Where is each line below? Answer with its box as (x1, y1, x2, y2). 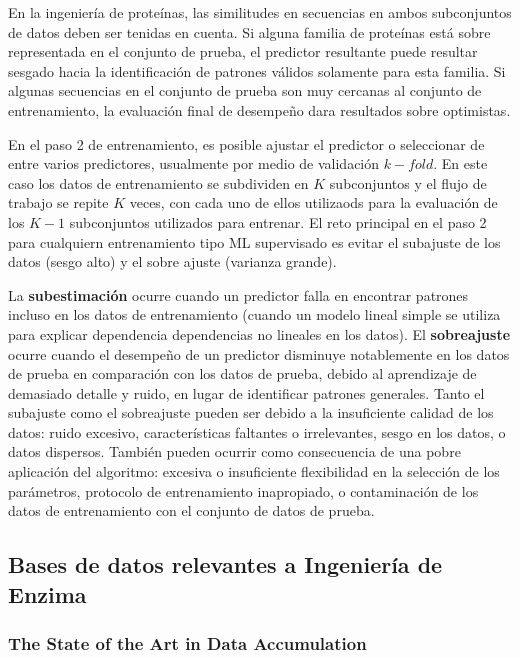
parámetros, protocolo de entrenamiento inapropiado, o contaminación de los (8, 480, 479, 501)
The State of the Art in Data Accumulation (8, 630, 367, 655)
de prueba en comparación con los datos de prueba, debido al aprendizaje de (8, 363, 477, 384)
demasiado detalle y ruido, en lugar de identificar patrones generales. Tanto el (8, 382, 485, 403)
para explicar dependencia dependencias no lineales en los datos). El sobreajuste (8, 323, 511, 344)
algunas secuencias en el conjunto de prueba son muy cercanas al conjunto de (8, 80, 482, 101)
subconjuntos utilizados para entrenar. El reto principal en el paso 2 (69, 211, 487, 232)
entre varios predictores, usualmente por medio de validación (8, 153, 380, 174)
